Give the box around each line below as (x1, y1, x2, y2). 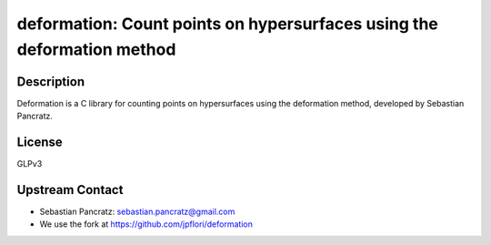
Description (16, 74, 85, 89)
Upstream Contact (16, 182, 124, 198)
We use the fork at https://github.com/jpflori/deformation (39, 219, 254, 230)
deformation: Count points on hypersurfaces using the (16, 14, 438, 34)
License (16, 135, 63, 150)
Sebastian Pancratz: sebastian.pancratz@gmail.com (39, 206, 235, 218)
